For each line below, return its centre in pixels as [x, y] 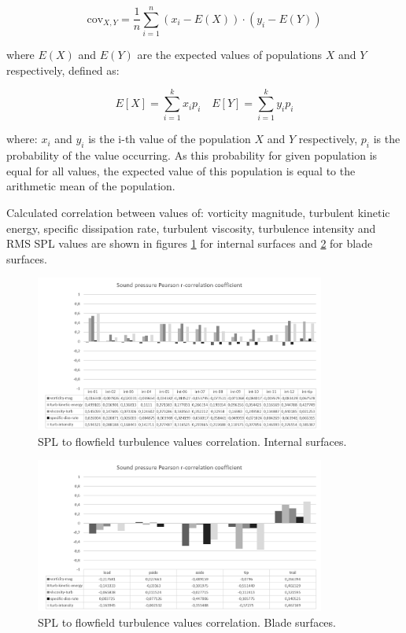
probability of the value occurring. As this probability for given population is [192, 155]
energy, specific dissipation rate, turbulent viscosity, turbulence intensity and [191, 228]
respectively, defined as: [63, 70]
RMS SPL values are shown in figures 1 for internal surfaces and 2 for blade [190, 243]
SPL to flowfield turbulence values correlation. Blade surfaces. [187, 622]
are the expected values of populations [230, 55]
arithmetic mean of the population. [91, 186]
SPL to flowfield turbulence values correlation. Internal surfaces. [192, 441]
